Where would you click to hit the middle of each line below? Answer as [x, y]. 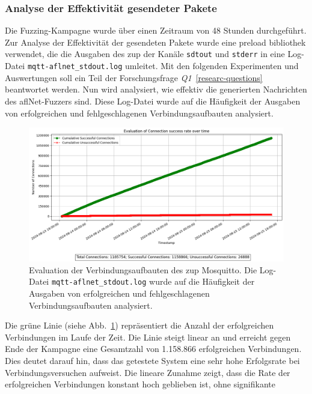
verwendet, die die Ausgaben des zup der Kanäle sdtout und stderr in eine [145, 54]
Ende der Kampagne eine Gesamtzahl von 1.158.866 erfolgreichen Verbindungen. [153, 349]
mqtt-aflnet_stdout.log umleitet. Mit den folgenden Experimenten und [163, 66]
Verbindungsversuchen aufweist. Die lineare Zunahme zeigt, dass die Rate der [148, 372]
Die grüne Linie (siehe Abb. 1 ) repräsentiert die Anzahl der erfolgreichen [139, 325]
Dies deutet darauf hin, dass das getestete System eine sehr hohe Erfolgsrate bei [152, 361]
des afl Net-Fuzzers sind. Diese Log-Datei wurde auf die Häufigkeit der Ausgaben [153, 101]
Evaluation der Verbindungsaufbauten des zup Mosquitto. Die [143, 269]
